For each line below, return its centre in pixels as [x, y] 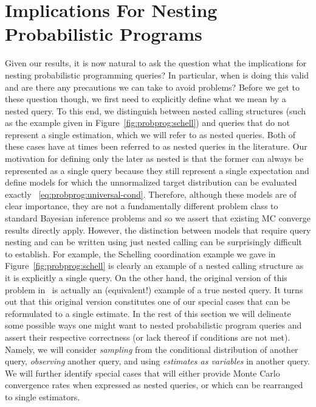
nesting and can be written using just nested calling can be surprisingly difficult [154, 242]
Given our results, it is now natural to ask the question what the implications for [156, 63]
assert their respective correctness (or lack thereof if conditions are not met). [148, 337]
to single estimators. [43, 396]
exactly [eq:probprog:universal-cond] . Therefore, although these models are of [151, 194]
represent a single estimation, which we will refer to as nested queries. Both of [150, 134]
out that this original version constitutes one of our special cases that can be [148, 301]
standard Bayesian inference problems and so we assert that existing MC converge [158, 218]
